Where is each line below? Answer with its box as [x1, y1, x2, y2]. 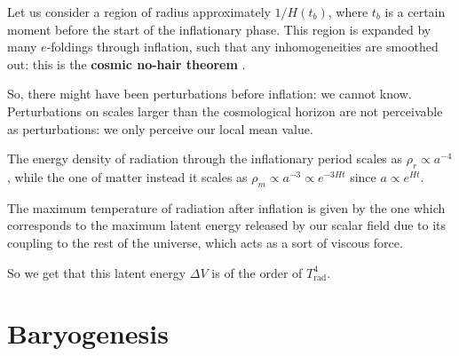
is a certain [384, 3, 446, 20]
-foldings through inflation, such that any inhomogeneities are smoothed [46, 37, 439, 56]
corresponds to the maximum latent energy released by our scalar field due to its [7, 216, 447, 234]
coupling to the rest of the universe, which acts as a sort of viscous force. [7, 233, 403, 251]
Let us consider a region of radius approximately [7, 3, 271, 20]
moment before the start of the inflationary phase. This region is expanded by [7, 20, 431, 38]
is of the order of [211, 263, 303, 281]
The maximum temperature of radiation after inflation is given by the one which [7, 198, 446, 217]
